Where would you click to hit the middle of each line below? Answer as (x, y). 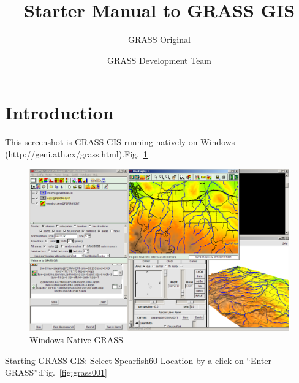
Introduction (59, 112)
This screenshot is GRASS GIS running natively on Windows (120, 142)
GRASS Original (159, 40)
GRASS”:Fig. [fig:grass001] (56, 372)
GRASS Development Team (159, 60)
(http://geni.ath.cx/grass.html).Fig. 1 (76, 154)
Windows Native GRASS (76, 340)
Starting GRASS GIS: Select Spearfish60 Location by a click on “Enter (138, 360)
